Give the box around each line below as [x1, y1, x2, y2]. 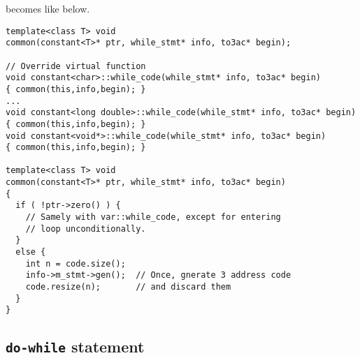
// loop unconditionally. [25, 223, 146, 234]
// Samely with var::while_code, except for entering [25, 212, 281, 223]
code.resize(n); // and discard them [25, 282, 231, 292]
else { [15, 247, 46, 258]
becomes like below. [6, 1, 90, 15]
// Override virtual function [6, 61, 146, 71]
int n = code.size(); [25, 258, 126, 269]
